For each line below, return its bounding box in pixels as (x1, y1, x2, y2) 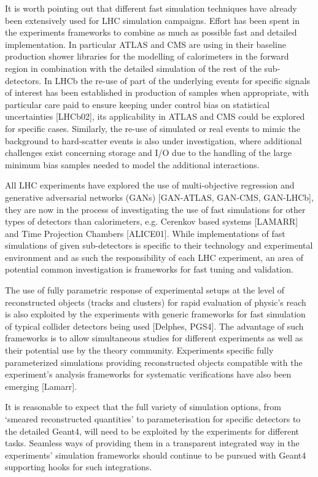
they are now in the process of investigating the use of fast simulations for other (5, 203, 306, 215)
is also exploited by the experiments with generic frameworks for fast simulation (5, 308, 306, 320)
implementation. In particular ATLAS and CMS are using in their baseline (5, 37, 286, 50)
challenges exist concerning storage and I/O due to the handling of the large (5, 146, 292, 159)
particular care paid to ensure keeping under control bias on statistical (5, 98, 270, 111)
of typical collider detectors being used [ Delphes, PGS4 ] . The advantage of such (5, 319, 304, 332)
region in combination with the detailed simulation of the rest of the (5, 61, 262, 74)
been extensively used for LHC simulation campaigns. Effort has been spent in (5, 14, 300, 26)
